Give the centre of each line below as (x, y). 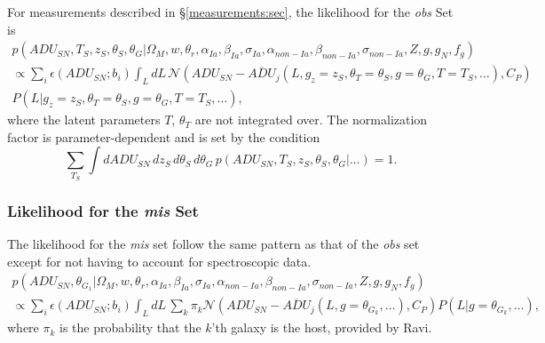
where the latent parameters (84, 120)
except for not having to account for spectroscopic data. (159, 261)
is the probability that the (130, 327)
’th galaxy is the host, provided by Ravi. (322, 327)
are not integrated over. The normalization (311, 120)
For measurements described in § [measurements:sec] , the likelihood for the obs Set (230, 12)
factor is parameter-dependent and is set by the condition (164, 136)
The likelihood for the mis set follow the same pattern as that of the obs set (213, 244)
